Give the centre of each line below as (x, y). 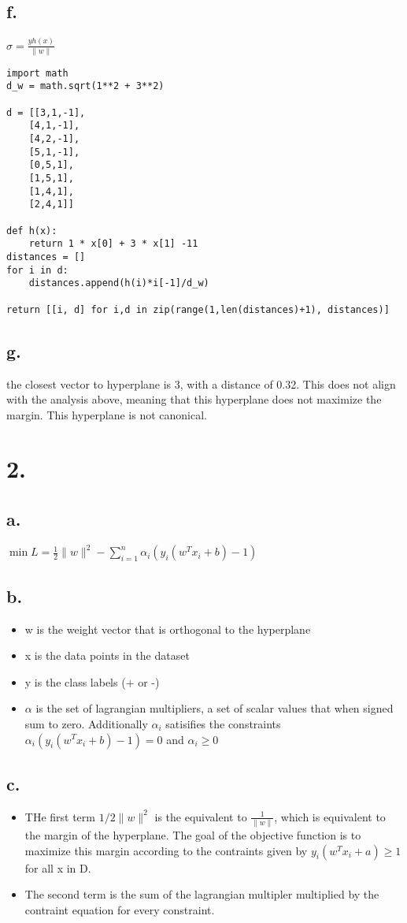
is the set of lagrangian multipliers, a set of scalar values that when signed (215, 708)
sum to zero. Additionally (86, 723)
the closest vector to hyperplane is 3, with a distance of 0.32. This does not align (201, 383)
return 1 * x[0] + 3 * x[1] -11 (113, 244)
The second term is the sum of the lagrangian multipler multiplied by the (202, 894)
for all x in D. (58, 867)
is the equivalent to (201, 816)
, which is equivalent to (330, 816)
